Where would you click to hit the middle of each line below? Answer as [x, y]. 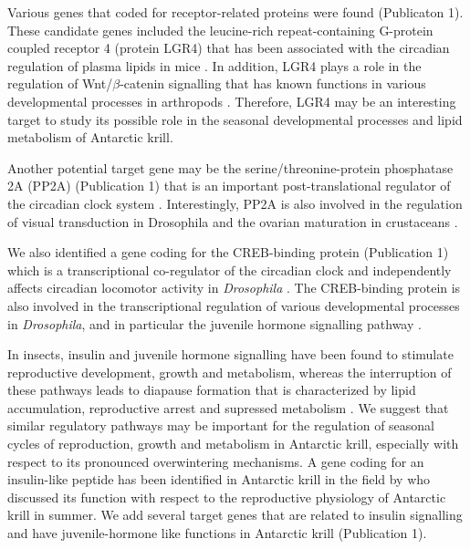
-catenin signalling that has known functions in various [273, 83]
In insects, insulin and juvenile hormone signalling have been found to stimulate [230, 354]
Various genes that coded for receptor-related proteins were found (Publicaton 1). [235, 12]
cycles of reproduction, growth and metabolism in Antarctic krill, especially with [233, 444]
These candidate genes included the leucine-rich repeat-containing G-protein [220, 30]
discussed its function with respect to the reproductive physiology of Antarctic [227, 497]
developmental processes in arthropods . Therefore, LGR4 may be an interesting [232, 101]
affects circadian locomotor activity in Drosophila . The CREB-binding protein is [234, 288]
